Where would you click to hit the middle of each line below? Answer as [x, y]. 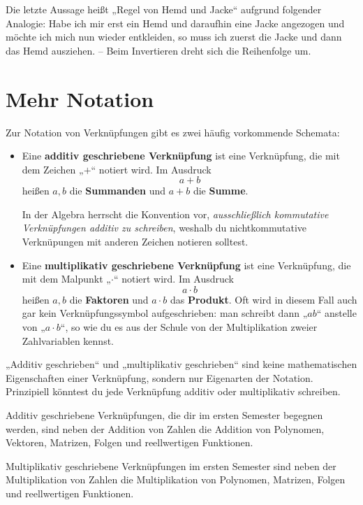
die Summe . [221, 191]
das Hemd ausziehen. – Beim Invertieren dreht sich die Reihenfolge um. [158, 50]
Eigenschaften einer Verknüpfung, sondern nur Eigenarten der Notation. [160, 377]
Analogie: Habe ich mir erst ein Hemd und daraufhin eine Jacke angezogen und [175, 23]
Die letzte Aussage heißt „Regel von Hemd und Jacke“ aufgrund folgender [164, 9]
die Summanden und [118, 191]
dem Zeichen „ [53, 169]
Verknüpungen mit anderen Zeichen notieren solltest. [135, 242]
